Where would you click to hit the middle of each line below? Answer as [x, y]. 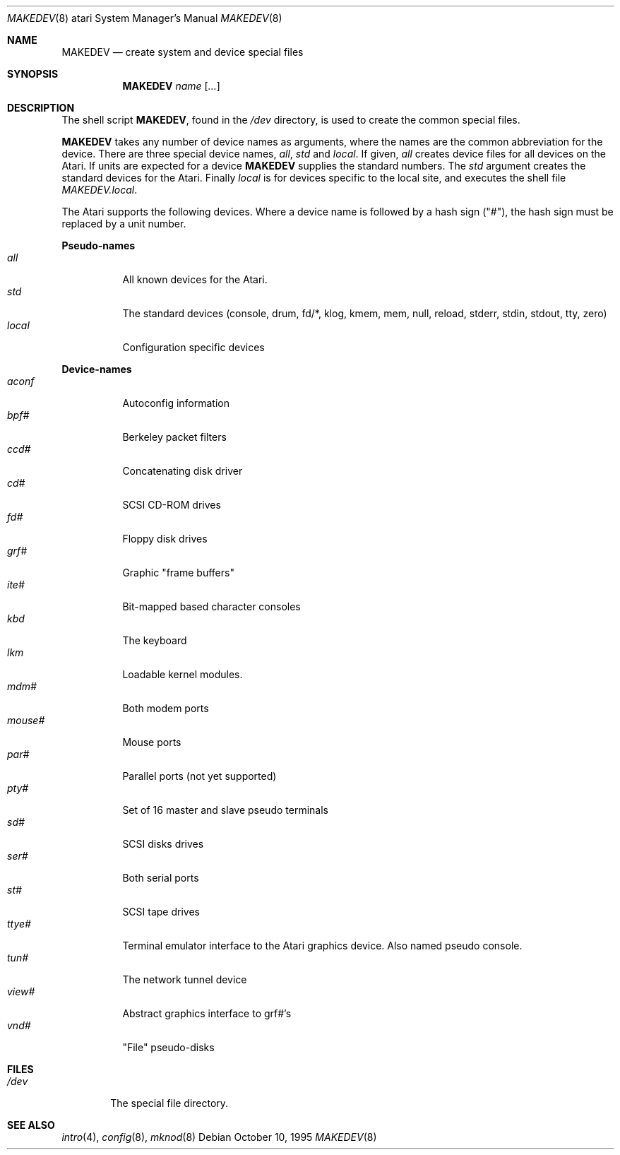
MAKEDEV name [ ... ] [171, 86]
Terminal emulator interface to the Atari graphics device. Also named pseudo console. [322, 946]
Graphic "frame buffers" [178, 573]
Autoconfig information [176, 403]
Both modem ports [166, 708]
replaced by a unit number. [124, 224]
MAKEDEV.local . [100, 190]
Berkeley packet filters [174, 437]
